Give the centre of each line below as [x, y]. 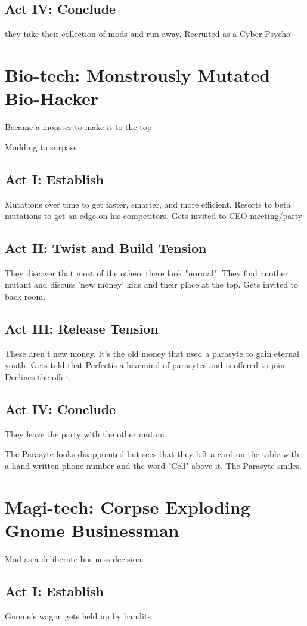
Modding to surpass [41, 147]
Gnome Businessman [92, 530]
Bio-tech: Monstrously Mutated [138, 74]
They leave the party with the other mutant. [86, 434]
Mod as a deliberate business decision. [75, 558]
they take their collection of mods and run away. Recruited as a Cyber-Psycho [148, 34]
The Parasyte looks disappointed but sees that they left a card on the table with [152, 454]
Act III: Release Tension [82, 329]
